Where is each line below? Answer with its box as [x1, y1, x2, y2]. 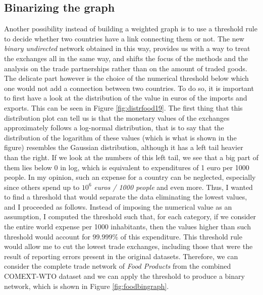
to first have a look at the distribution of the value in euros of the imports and [4, 92, 247, 103]
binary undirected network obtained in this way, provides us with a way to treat [4, 43, 250, 54]
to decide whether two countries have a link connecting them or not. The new [4, 33, 244, 43]
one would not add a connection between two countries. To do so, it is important [4, 82, 254, 93]
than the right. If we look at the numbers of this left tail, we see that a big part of [4, 152, 258, 162]
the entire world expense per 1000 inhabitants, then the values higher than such [4, 221, 251, 232]
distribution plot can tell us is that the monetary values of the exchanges [4, 112, 230, 123]
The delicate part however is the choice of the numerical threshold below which [4, 73, 249, 83]
